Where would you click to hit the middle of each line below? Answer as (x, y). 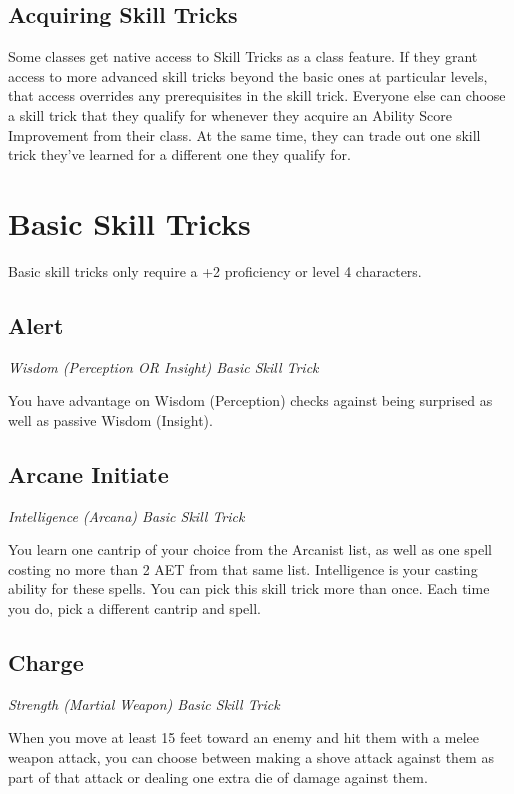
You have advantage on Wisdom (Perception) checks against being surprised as (250, 400)
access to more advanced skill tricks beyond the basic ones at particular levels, (248, 75)
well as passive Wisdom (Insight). (110, 419)
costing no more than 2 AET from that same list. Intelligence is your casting (243, 568)
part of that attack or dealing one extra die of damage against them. (218, 776)
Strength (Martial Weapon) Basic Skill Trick (144, 703)
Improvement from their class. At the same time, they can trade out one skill (244, 134)
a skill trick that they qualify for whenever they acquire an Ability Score (230, 114)
